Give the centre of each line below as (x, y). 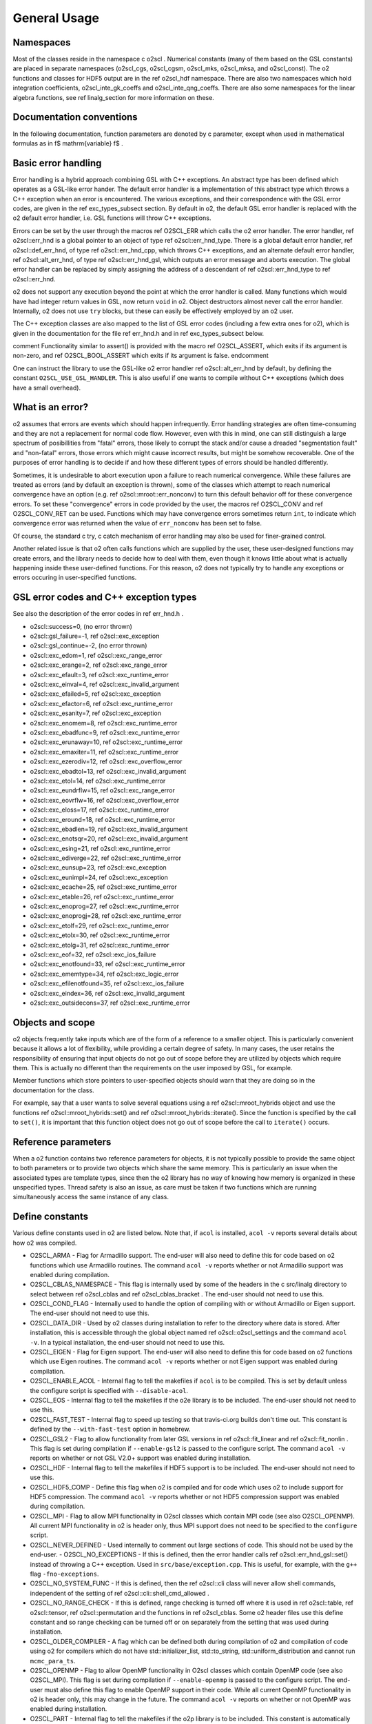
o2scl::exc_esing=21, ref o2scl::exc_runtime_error (100, 848)
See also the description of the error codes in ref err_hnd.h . (98, 614)
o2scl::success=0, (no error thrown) (81, 626)
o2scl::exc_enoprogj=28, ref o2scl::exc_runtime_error (106, 916)
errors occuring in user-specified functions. (75, 578)
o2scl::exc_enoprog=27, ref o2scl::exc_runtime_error (104, 906)
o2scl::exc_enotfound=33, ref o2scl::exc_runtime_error (107, 964)
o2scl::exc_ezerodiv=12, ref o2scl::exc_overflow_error (106, 761)
